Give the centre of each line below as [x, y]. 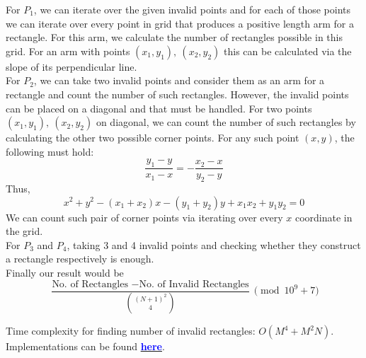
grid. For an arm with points [68, 51]
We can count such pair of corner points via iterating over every [144, 217]
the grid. [24, 231]
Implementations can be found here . [85, 346]
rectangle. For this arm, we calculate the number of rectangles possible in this [174, 37]
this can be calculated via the [288, 51]
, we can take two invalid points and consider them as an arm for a [179, 80]
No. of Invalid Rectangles [194, 284]
